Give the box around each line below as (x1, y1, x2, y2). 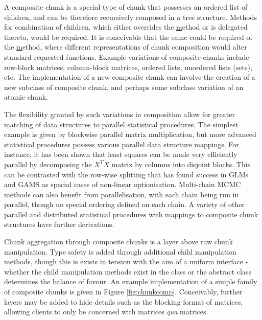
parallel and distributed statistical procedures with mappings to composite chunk (4, 209, 258, 219)
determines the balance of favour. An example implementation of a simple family (4, 276, 257, 287)
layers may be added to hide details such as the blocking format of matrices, (4, 296, 243, 307)
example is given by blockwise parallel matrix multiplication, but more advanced (4, 129, 256, 140)
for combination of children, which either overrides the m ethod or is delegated (4, 21, 248, 32)
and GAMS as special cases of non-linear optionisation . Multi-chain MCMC (4, 179, 241, 190)
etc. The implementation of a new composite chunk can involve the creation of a (4, 72, 255, 82)
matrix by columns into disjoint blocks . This (111, 158, 251, 169)
